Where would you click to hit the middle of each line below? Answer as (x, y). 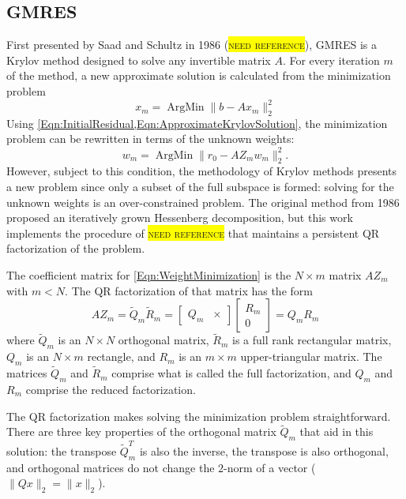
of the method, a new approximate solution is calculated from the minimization (199, 75)
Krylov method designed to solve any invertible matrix (139, 60)
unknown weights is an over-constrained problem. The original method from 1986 (203, 202)
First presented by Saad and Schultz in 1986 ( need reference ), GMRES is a (192, 45)
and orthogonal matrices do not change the (111, 467)
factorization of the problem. (76, 248)
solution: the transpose (62, 450)
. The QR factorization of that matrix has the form (189, 290)
